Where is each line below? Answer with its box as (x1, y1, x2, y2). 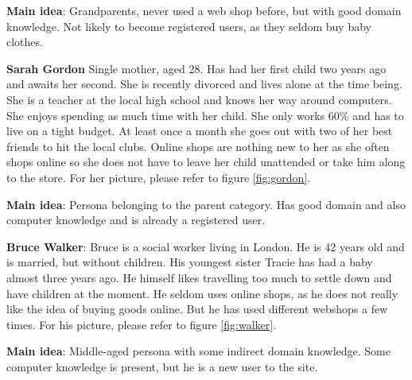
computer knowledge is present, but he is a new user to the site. (6, 358, 318, 374)
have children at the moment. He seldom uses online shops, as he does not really (6, 285, 398, 301)
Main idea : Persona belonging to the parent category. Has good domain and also (6, 196, 406, 212)
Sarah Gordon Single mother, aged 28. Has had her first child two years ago (6, 60, 387, 76)
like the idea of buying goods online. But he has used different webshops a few (6, 301, 388, 317)
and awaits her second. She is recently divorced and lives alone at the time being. (6, 76, 402, 92)
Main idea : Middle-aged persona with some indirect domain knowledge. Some (6, 343, 391, 359)
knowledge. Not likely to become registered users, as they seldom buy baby (6, 17, 371, 34)
